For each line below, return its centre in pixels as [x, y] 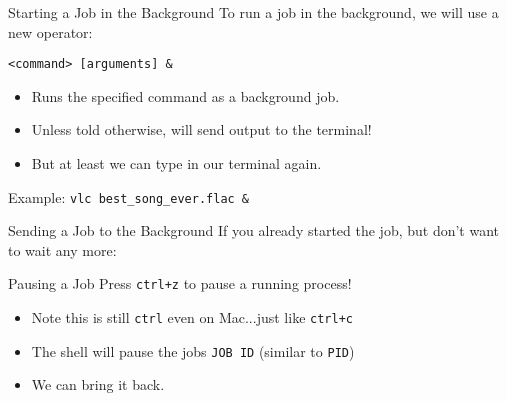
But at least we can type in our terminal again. [176, 163]
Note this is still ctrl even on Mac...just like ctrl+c [192, 317]
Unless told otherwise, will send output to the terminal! [201, 129]
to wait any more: [62, 249]
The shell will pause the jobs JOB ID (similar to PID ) [193, 350]
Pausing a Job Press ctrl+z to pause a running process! [180, 283]
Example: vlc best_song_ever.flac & [129, 196]
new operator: [50, 31]
